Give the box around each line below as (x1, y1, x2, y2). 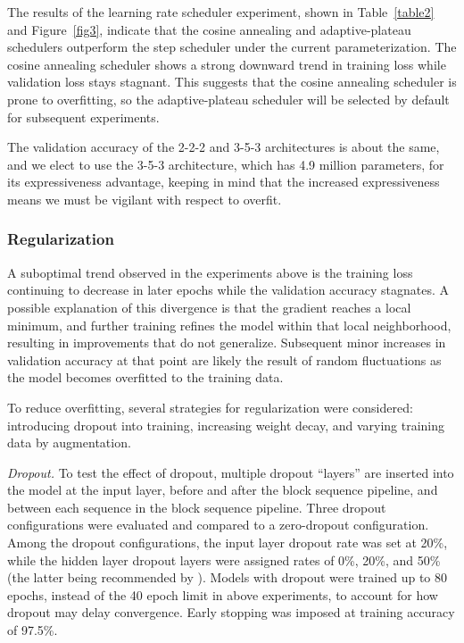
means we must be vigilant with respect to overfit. (7, 189, 282, 208)
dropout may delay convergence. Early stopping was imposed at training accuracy (7, 603, 455, 622)
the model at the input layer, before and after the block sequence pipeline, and (7, 480, 438, 499)
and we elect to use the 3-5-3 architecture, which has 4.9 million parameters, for (7, 154, 444, 173)
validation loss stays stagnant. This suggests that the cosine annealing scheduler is (7, 72, 457, 91)
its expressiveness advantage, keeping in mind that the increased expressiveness (7, 172, 440, 191)
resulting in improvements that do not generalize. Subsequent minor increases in (7, 333, 446, 352)
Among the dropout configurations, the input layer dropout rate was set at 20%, (7, 533, 448, 552)
